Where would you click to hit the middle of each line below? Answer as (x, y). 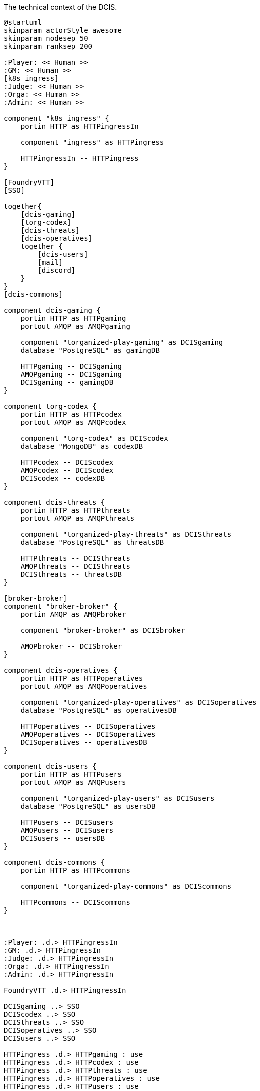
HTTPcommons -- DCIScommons (75, 902)
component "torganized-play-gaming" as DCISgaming (122, 342)
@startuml (23, 22)
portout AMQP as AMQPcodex (73, 422)
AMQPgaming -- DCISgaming (71, 374)
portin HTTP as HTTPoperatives (82, 678)
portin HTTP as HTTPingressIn (80, 126)
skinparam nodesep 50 (46, 38)
